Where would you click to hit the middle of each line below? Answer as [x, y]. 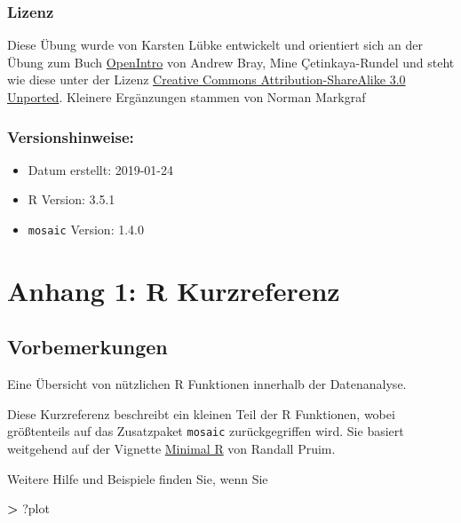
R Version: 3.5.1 [72, 199]
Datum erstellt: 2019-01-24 [101, 169]
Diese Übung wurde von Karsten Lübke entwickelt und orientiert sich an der [215, 45]
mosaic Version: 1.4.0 [86, 229]
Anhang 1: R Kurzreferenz [174, 290]
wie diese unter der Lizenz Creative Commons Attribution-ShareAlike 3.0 [207, 79]
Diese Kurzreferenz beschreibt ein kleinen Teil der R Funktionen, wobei [201, 413]
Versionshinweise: [71, 136]
